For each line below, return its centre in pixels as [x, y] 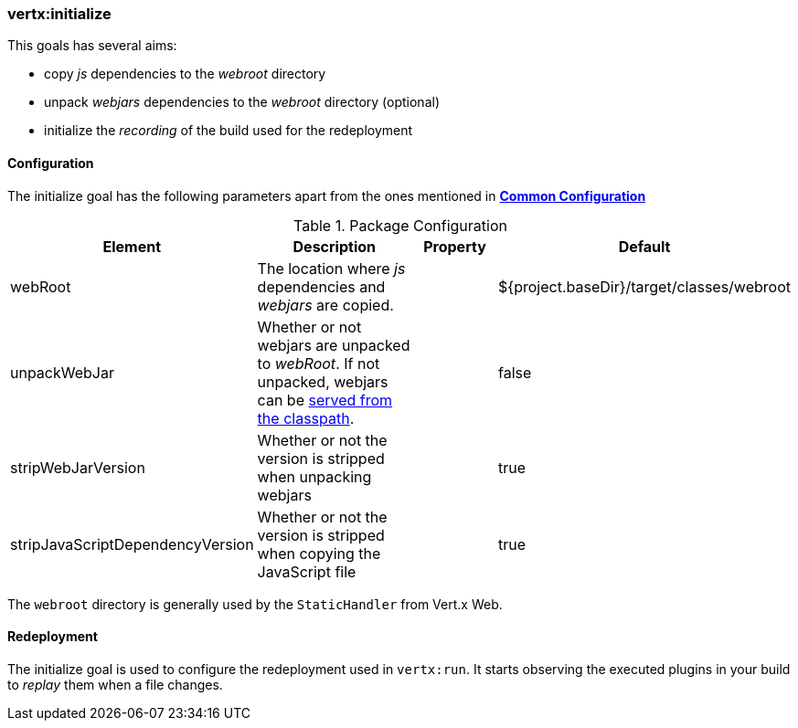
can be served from [325, 400]
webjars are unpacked [334, 345]
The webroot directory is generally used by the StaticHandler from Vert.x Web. [255, 604]
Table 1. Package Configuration [400, 225]
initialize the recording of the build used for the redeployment [229, 131]
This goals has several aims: [92, 46]
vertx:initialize [59, 14]
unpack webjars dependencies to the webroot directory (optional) [242, 102]
